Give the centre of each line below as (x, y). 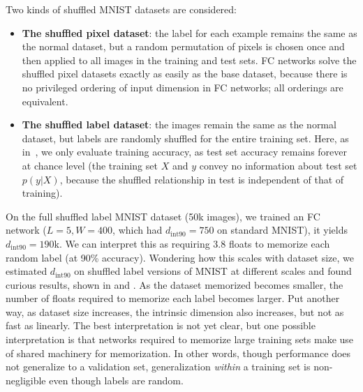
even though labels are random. (116, 380)
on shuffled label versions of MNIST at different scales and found (213, 271)
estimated (27, 271)
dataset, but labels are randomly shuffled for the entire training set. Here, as (185, 138)
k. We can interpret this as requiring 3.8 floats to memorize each (192, 243)
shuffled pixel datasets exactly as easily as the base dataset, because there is (185, 74)
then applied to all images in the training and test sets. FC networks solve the (189, 60)
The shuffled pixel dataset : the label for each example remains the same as (190, 32)
